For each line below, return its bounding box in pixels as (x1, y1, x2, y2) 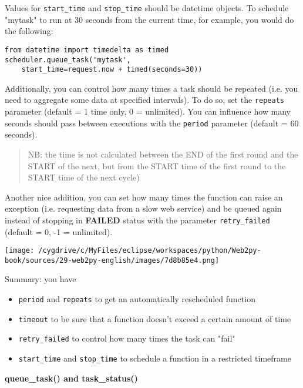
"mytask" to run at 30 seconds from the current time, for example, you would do (5, 13, 294, 25)
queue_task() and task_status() (5, 372, 138, 384)
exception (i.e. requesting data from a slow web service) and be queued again (5, 202, 282, 215)
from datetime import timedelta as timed (5, 45, 169, 54)
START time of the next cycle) (28, 171, 140, 183)
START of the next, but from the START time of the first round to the (28, 159, 286, 172)
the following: (5, 25, 53, 37)
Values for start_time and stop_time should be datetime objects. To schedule (5, 2, 289, 14)
